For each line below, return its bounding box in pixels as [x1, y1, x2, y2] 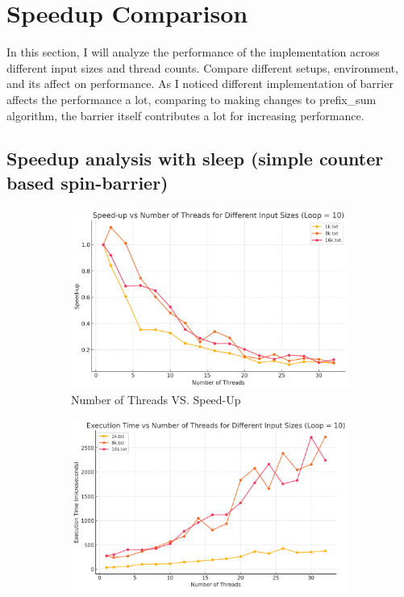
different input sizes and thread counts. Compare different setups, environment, [6, 59, 398, 76]
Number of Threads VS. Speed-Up [71, 391, 241, 408]
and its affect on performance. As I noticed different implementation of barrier [6, 75, 394, 92]
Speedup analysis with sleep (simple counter [6, 146, 384, 171]
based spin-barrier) [6, 169, 169, 194]
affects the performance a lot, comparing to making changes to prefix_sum [6, 90, 377, 107]
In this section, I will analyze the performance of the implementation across [6, 44, 380, 61]
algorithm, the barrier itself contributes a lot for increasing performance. [6, 106, 364, 123]
